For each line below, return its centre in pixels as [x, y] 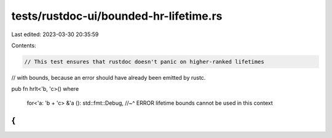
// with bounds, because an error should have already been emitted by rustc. [109, 77]
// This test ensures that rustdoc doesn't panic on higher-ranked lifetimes [144, 62]
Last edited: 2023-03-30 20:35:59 [55, 34]
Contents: [24, 45]
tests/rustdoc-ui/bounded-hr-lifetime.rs [117, 16]
